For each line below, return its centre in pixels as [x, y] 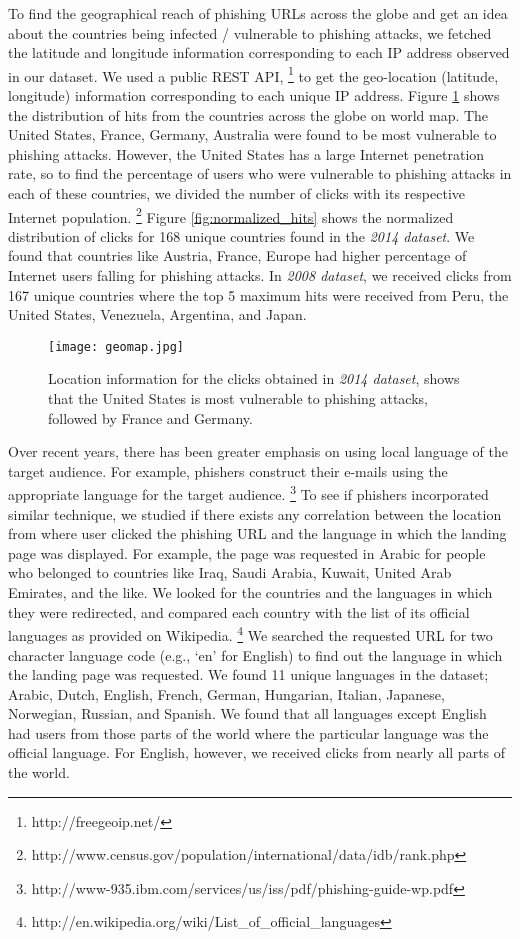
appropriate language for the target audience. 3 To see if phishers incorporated [248, 493]
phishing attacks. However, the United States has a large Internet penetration [246, 153]
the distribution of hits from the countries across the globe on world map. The [248, 114]
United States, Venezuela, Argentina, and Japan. [157, 314]
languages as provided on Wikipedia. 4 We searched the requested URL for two [250, 633]
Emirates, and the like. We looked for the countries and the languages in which [250, 592]
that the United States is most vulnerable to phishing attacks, [238, 398]
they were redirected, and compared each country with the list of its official [239, 611]
